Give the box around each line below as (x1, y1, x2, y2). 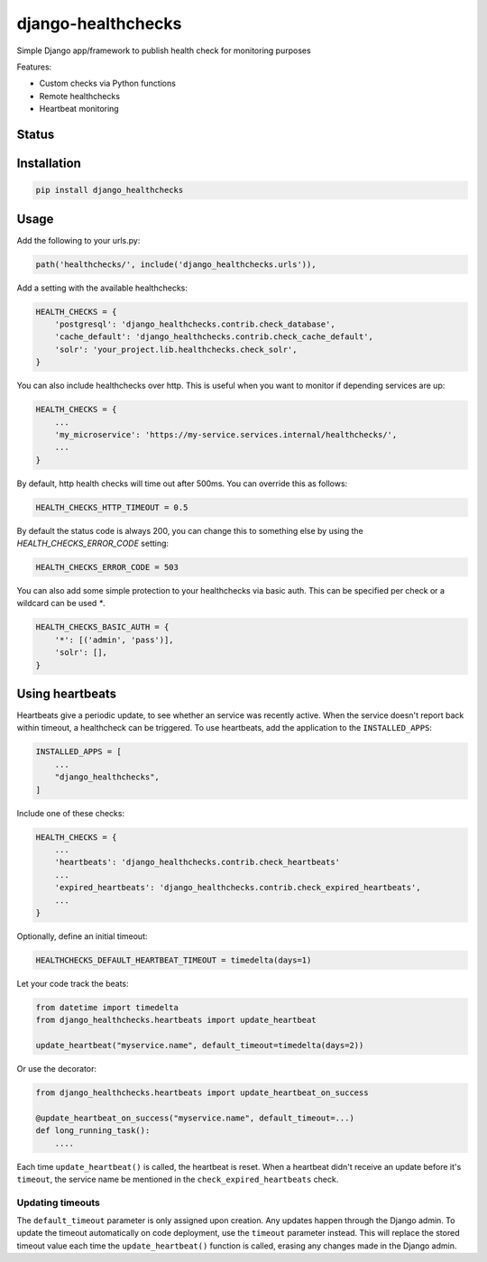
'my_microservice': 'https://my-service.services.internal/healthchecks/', (54, 429, 398, 439)
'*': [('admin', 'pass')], (54, 634, 175, 645)
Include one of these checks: (16, 807, 125, 818)
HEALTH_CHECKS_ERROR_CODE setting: (16, 538, 170, 549)
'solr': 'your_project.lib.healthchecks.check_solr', (54, 344, 298, 355)
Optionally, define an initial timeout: (16, 930, 148, 942)
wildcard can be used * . (16, 598, 106, 609)
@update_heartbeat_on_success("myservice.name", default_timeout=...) (35, 1112, 355, 1123)
